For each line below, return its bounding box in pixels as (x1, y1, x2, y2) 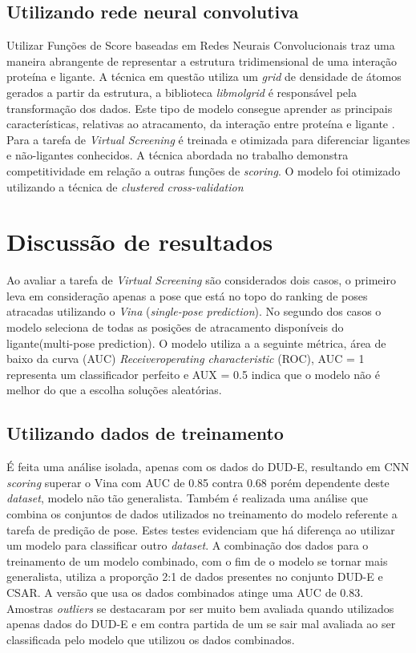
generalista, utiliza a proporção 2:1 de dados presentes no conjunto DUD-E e (6, 568, 383, 585)
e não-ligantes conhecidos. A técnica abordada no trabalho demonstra (6, 147, 349, 163)
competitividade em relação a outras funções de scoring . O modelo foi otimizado (6, 162, 401, 179)
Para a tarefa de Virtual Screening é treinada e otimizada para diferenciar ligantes (6, 131, 410, 147)
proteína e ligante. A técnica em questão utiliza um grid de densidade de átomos (6, 68, 402, 85)
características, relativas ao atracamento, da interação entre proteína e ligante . (6, 115, 395, 132)
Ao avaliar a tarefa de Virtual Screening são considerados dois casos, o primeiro (6, 272, 396, 288)
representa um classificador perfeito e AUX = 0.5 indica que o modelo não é (6, 365, 380, 382)
